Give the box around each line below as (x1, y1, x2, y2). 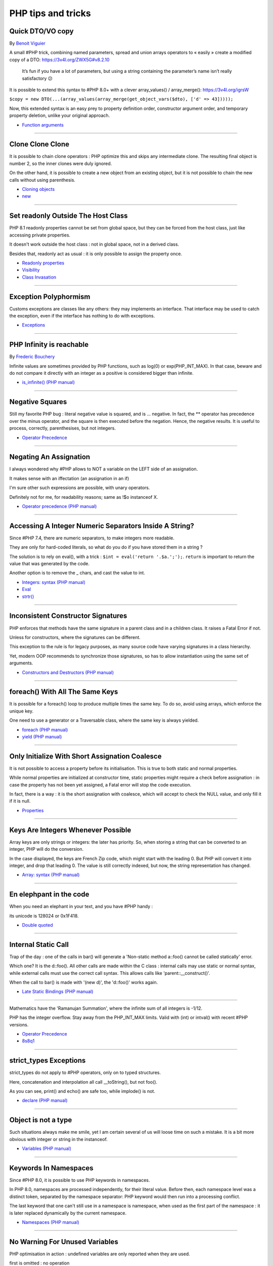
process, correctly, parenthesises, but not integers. (9, 425, 116, 431)
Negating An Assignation (9, 453, 90, 461)
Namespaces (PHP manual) (22, 1219, 79, 1225)
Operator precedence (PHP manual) (22, 503, 97, 509)
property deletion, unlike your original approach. (9, 112, 110, 118)
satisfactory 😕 (22, 75, 53, 81)
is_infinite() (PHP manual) (22, 379, 75, 385)
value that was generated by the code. (9, 561, 89, 567)
